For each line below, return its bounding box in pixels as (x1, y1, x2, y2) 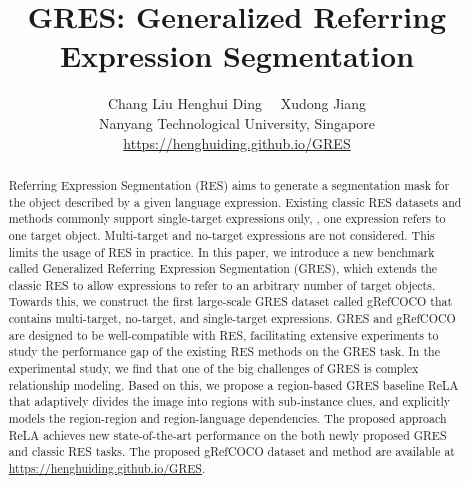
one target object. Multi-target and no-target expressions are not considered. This (8, 226, 435, 243)
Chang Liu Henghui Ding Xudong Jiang (107, 93, 367, 114)
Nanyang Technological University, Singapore (99, 112, 375, 133)
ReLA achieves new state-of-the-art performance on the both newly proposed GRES (8, 426, 447, 443)
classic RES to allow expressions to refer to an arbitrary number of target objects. (8, 276, 436, 293)
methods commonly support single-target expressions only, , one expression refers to (8, 210, 446, 227)
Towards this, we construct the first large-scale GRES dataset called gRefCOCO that (8, 293, 453, 310)
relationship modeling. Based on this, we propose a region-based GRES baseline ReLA (8, 376, 459, 393)
